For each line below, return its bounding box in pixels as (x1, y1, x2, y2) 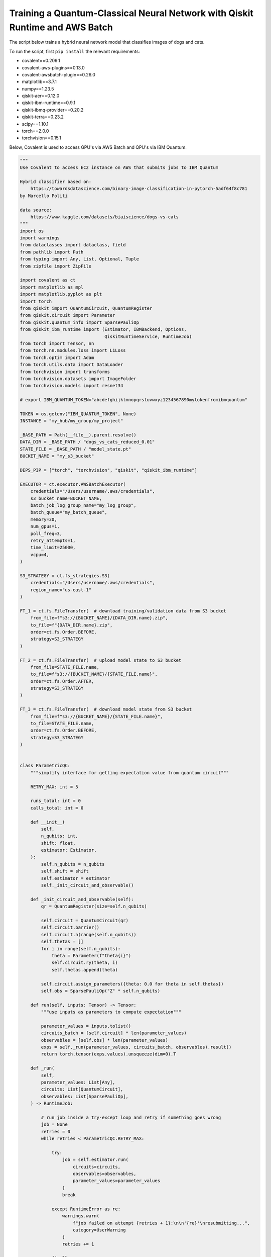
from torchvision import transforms (20, 369, 110, 375)
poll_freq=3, (30, 530, 63, 536)
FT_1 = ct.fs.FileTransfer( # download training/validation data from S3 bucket (20, 608, 227, 613)
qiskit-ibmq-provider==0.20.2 (22, 107, 84, 113)
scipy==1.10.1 (22, 121, 49, 127)
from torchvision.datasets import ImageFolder (20, 376, 137, 382)
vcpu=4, (30, 552, 50, 558)
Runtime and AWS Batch (9, 22, 113, 33)
